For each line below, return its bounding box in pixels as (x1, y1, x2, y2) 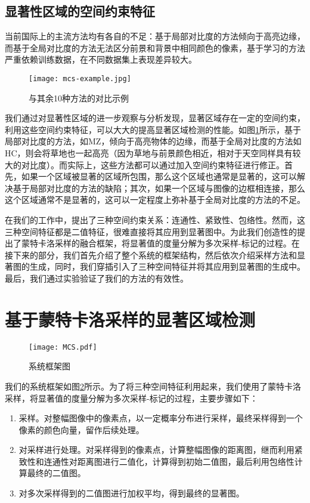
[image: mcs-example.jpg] (29, 74, 131, 83)
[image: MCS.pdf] (29, 342, 97, 351)
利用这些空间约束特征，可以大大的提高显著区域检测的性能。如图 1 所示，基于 (5, 123, 301, 135)
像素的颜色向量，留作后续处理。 (18, 423, 144, 436)
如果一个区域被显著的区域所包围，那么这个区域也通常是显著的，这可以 (21, 170, 297, 183)
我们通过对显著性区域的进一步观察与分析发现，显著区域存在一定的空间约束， (5, 112, 305, 124)
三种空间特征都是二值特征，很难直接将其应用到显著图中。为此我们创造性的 (5, 225, 297, 237)
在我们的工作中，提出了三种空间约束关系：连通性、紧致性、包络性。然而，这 (5, 213, 305, 226)
